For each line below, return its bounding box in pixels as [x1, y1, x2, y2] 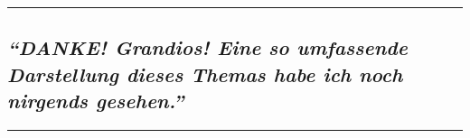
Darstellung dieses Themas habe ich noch [7, 60, 403, 87]
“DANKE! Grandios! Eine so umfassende [7, 33, 408, 61]
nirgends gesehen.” [7, 87, 184, 115]
